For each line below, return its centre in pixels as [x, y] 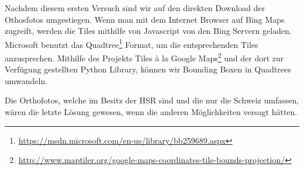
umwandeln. [26, 80]
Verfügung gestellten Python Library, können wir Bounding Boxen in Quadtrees [148, 69]
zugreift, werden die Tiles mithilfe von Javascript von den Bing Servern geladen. [148, 31]
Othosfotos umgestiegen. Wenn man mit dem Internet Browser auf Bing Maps [145, 19]
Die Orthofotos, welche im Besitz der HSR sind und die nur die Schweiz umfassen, [152, 100]
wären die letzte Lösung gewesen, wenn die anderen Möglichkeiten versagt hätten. [151, 112]
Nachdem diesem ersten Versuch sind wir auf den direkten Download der [135, 8]
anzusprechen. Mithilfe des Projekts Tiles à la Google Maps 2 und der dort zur [144, 57]
